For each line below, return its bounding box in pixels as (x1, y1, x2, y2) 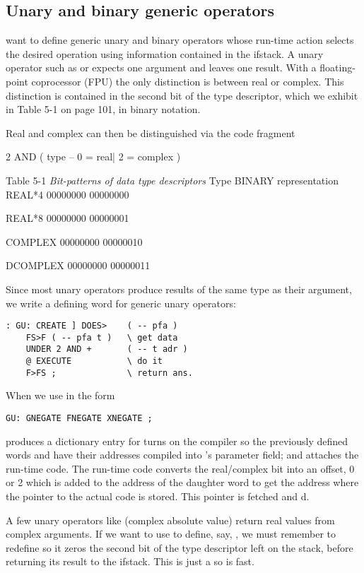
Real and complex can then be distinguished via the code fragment (6, 125, 295, 140)
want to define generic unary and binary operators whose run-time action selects (6, 33, 354, 47)
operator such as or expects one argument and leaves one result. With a (6, 60, 317, 75)
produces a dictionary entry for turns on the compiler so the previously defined (6, 433, 348, 448)
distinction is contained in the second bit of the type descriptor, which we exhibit (6, 88, 358, 102)
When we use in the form (6, 388, 115, 403)
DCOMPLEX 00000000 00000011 (6, 258, 151, 273)
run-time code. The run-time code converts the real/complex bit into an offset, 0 (6, 461, 355, 475)
